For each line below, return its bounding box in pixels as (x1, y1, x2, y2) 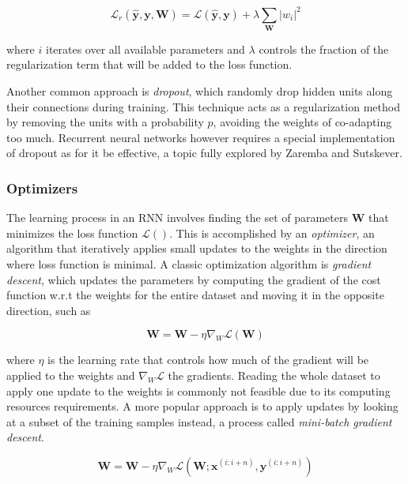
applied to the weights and (6, 366, 135, 383)
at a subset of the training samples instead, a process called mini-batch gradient (6, 413, 392, 430)
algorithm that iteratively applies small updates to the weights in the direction (6, 240, 387, 257)
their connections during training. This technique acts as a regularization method (6, 98, 400, 114)
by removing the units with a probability (6, 114, 204, 130)
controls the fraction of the (259, 40, 389, 57)
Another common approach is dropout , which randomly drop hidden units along (6, 83, 393, 99)
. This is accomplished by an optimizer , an (169, 224, 375, 241)
